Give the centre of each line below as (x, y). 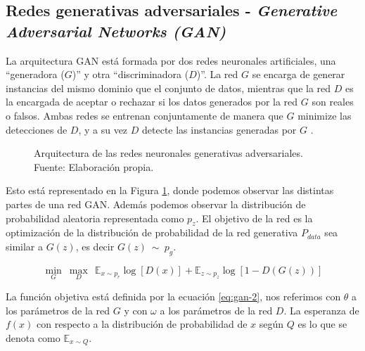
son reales (333, 102)
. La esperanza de (321, 310)
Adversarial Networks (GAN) (116, 31)
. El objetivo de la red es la (254, 218)
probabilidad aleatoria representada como (95, 218)
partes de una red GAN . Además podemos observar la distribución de (156, 204)
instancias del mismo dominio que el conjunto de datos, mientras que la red (168, 88)
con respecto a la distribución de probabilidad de (142, 324)
